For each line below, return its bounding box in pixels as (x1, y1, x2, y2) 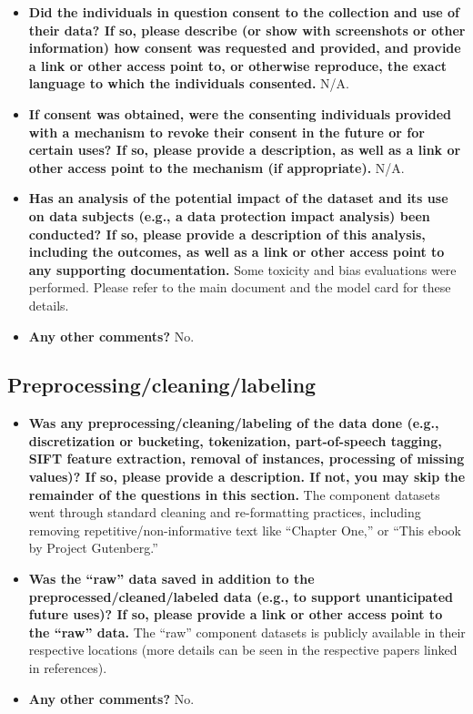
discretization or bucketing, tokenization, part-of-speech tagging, (28, 431, 442, 450)
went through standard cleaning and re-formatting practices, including (28, 503, 421, 522)
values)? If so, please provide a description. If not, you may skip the (28, 467, 466, 486)
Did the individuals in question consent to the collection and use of (28, 3, 460, 21)
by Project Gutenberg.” (28, 538, 158, 557)
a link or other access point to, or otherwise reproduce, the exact (28, 56, 448, 75)
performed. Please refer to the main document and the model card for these (28, 278, 451, 297)
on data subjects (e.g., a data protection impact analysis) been (28, 206, 430, 225)
